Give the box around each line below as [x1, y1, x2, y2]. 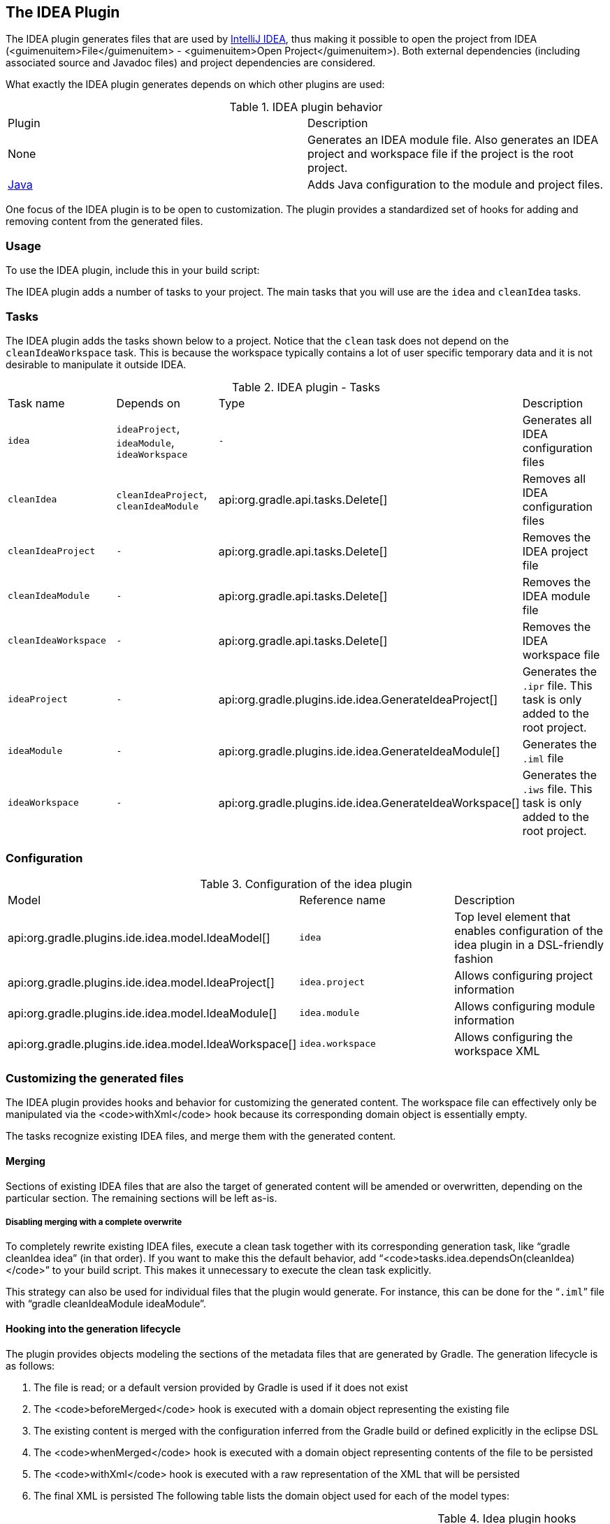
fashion [454, 951, 493, 966]
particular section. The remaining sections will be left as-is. [6, 1191, 277, 1204]
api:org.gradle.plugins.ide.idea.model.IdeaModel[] [8, 930, 270, 945]
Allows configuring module [454, 999, 595, 1013]
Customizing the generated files [6, 1071, 184, 1086]
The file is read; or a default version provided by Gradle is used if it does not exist [34, 1381, 408, 1393]
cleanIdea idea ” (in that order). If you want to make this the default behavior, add [6, 1252, 377, 1265]
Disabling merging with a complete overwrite [6, 1217, 182, 1228]
